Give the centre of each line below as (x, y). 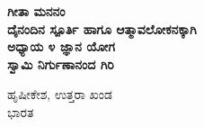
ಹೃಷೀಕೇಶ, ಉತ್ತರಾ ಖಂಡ (60, 94)
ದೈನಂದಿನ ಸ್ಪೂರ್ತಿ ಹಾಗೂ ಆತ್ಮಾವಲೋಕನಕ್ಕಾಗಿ (102, 28)
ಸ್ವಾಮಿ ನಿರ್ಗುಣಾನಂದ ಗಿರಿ (61, 63)
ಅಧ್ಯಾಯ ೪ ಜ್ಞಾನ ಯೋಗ (61, 46)
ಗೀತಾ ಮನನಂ (36, 11)
